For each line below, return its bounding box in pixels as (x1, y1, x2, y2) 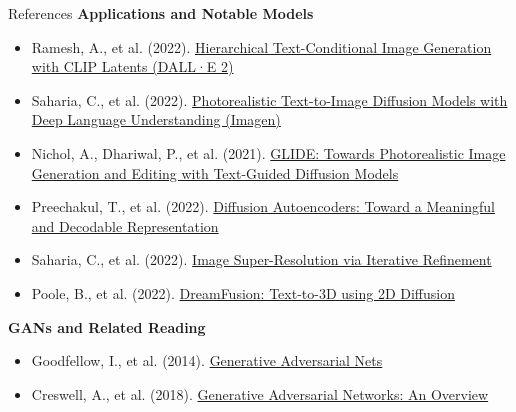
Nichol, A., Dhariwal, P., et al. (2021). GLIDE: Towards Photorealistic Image (31, 142, 506, 163)
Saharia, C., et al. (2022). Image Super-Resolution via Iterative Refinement (31, 249, 492, 270)
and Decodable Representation (31, 215, 219, 236)
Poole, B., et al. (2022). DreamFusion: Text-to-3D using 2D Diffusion (31, 282, 455, 303)
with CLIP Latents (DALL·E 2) (31, 56, 234, 77)
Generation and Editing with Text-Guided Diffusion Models (31, 162, 399, 183)
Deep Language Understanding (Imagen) (31, 109, 281, 130)
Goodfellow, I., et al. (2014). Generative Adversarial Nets (31, 350, 383, 371)
